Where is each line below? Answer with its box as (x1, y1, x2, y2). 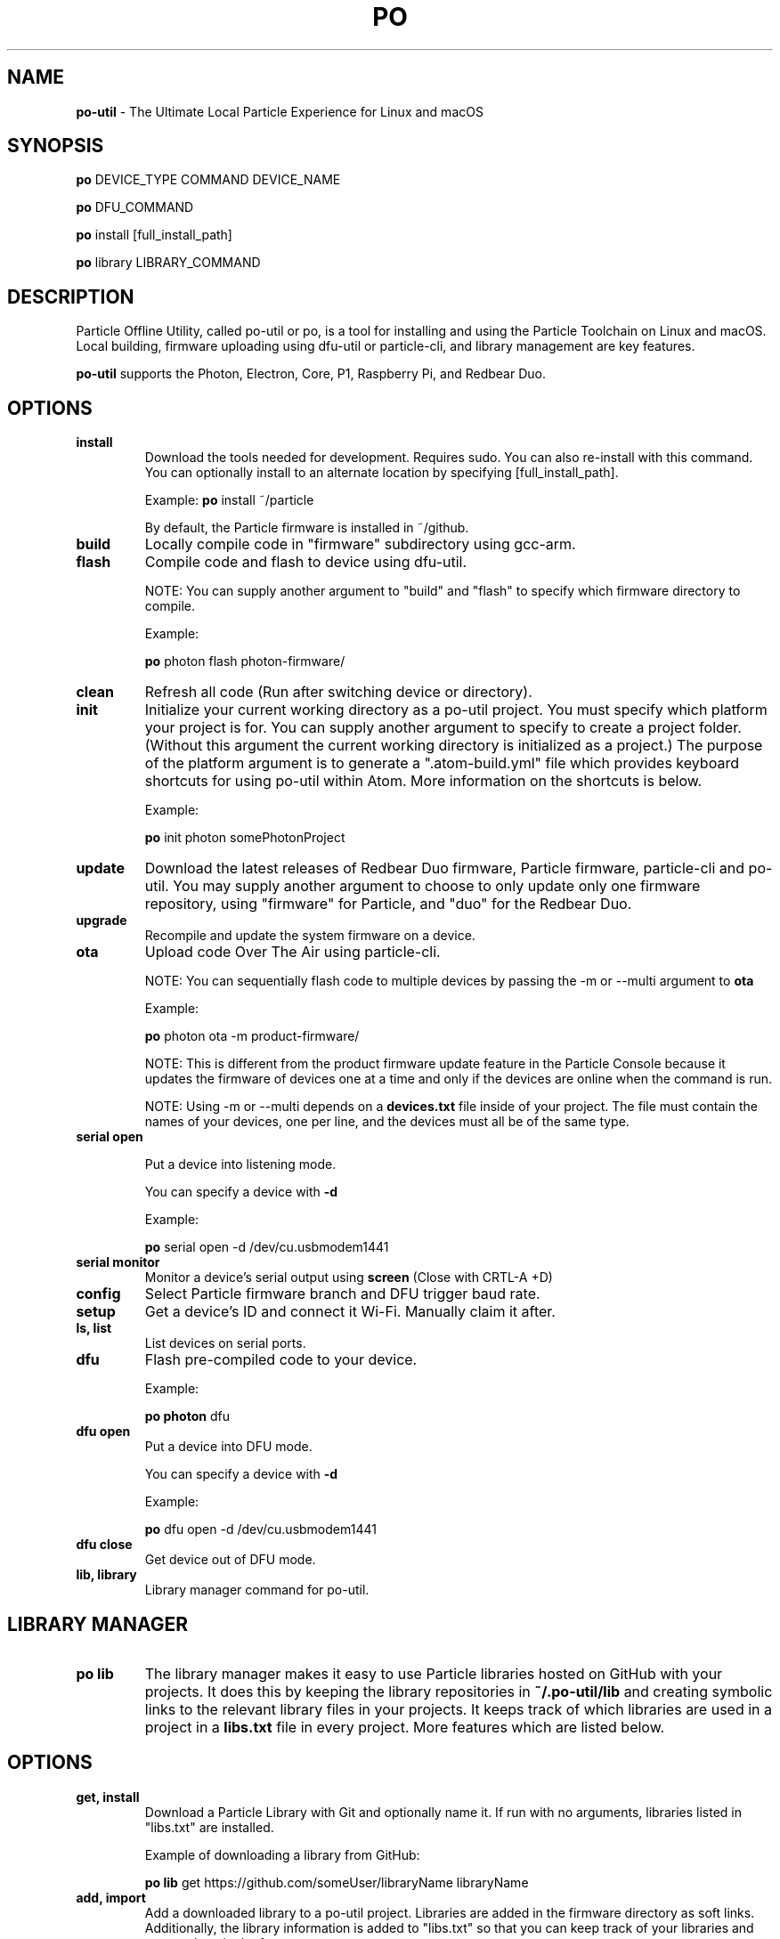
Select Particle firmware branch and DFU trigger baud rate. (144, 1285, 540, 1303)
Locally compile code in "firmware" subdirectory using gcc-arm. (144, 535, 576, 554)
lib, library (76, 1567, 137, 1583)
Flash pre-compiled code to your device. (144, 1351, 418, 1369)
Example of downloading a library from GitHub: (144, 1846, 420, 1862)
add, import (76, 1889, 146, 1905)
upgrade (76, 913, 127, 929)
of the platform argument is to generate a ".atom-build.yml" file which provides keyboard (144, 754, 739, 773)
